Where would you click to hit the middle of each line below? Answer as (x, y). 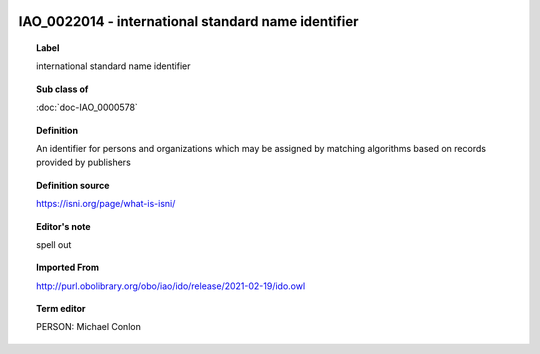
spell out (54, 244)
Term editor (61, 309)
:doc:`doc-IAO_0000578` (87, 107)
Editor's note (63, 226)
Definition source (73, 185)
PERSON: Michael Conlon (89, 327)
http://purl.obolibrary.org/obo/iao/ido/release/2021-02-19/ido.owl (171, 286)
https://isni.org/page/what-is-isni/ (106, 204)
